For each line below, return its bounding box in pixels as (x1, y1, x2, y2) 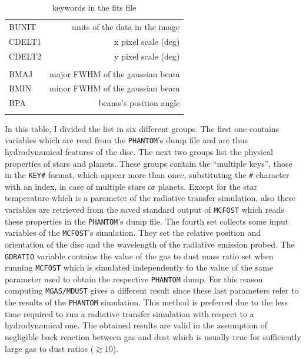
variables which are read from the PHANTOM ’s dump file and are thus (5, 134, 248, 146)
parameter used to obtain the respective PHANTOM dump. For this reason (5, 272, 263, 285)
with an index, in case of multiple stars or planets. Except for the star (5, 180, 257, 192)
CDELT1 (9, 35, 42, 47)
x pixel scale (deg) (114, 35, 180, 47)
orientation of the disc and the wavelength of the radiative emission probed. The (5, 238, 295, 250)
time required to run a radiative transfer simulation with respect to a (5, 307, 254, 320)
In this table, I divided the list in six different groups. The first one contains (5, 122, 280, 134)
